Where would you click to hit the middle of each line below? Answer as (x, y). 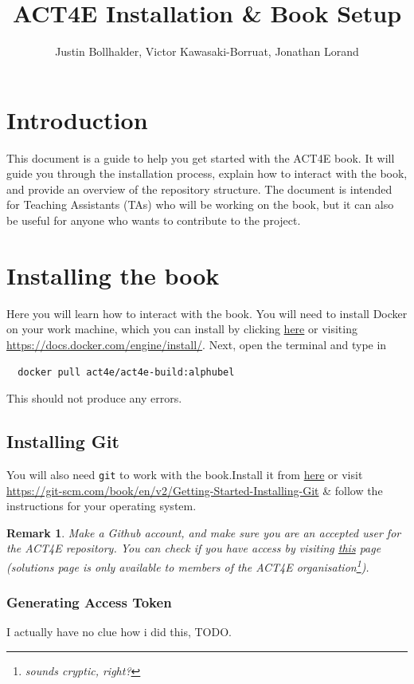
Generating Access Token (89, 602)
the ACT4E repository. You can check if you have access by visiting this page (194, 548)
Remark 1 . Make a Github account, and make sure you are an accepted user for (204, 532)
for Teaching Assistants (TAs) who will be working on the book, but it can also (200, 204)
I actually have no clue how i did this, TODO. (119, 632)
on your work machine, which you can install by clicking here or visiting (182, 329)
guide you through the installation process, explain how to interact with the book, (207, 173)
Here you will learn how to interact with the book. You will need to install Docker (207, 313)
